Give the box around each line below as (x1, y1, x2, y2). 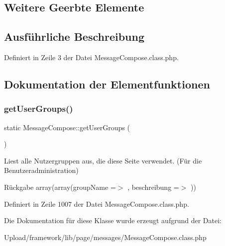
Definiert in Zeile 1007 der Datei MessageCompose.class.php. (4, 198, 189, 209)
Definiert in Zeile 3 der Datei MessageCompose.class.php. (4, 52, 179, 62)
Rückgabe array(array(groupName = (4, 181, 116, 192)
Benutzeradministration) (4, 165, 79, 175)
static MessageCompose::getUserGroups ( (4, 122, 130, 132)
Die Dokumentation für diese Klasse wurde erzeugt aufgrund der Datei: (4, 215, 222, 226)
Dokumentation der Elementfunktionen (4, 76, 210, 91)
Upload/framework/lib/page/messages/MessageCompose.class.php (4, 232, 207, 242)
